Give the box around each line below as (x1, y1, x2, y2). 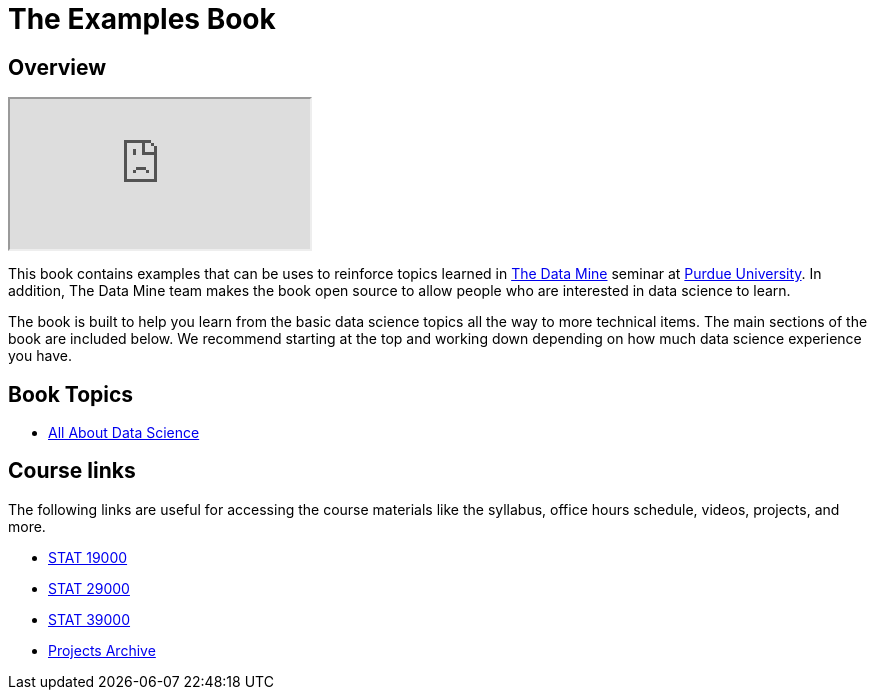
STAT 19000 (48, 548, 128, 566)
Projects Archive (48, 641, 156, 659)
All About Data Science (48, 424, 200, 442)
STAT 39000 (48, 610, 131, 628)
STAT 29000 (48, 579, 130, 597)
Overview (8, 54, 107, 80)
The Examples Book (8, 2, 276, 36)
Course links (8, 458, 136, 484)
